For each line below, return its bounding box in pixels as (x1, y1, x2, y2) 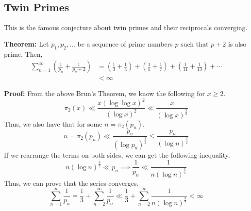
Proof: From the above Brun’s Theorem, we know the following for (4, 88, 205, 98)
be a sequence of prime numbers (77, 38, 173, 49)
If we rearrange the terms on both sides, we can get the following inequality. (4, 149, 230, 160)
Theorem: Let (4, 38, 49, 49)
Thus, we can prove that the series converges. (4, 178, 139, 188)
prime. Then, (4, 49, 43, 59)
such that (181, 38, 209, 49)
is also (228, 38, 247, 49)
